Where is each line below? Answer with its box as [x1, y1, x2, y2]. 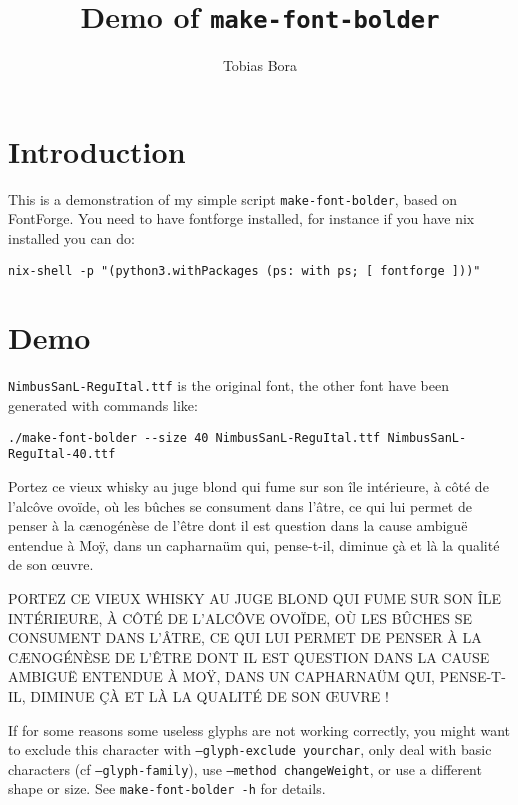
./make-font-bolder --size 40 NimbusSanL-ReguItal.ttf [8, 430, 381, 445]
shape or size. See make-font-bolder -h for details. [8, 778, 326, 799]
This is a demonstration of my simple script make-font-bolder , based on [8, 188, 458, 209]
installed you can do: [8, 228, 135, 249]
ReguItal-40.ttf [8, 447, 116, 462]
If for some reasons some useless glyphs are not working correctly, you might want [8, 719, 511, 740]
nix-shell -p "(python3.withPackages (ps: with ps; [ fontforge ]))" [8, 263, 481, 278]
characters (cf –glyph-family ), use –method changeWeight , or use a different [8, 758, 482, 779]
